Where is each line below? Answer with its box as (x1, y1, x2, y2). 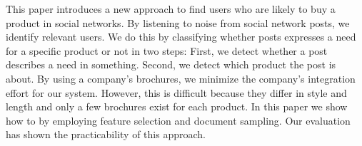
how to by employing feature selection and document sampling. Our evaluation (6, 113, 351, 127)
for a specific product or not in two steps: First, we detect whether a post (6, 43, 328, 58)
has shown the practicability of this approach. (6, 127, 206, 142)
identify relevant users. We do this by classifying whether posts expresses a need (6, 29, 356, 44)
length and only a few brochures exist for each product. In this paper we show (6, 99, 348, 114)
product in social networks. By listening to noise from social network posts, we (6, 15, 350, 30)
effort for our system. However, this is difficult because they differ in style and (6, 85, 347, 100)
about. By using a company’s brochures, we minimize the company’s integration (6, 71, 356, 85)
